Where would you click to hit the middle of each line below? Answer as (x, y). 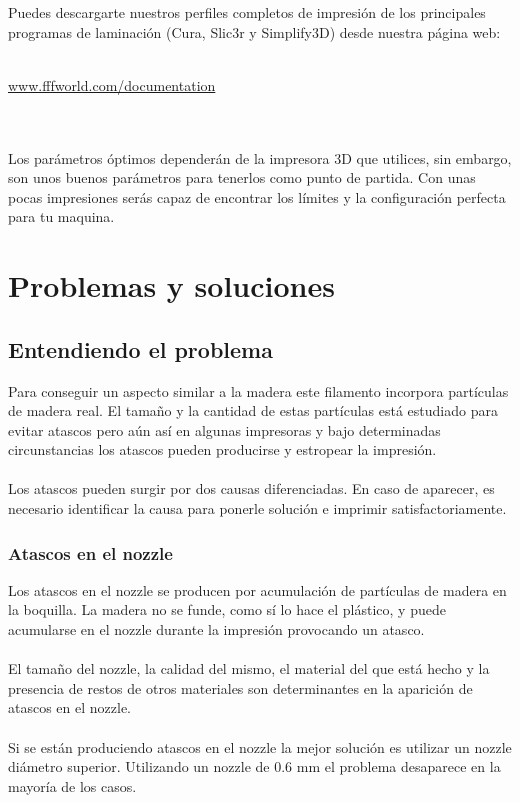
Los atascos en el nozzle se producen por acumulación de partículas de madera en (257, 589)
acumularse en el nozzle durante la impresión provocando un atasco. (216, 629)
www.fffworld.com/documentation (112, 84)
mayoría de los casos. (72, 785)
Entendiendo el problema (140, 348)
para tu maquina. (61, 216)
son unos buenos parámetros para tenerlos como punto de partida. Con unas (242, 177)
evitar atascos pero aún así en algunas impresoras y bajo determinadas (224, 429)
